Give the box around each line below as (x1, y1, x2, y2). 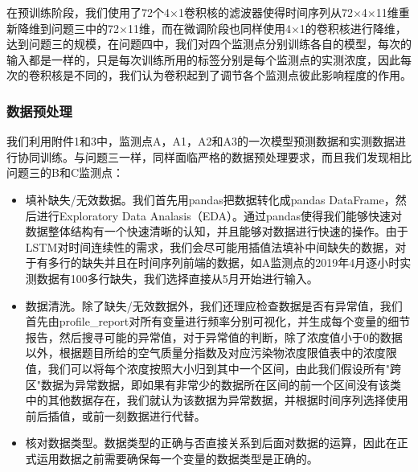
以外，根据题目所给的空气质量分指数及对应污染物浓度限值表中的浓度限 (25, 344, 397, 361)
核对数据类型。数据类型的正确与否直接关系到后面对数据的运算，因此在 (25, 434, 397, 451)
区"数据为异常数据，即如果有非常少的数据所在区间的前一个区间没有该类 (25, 376, 402, 392)
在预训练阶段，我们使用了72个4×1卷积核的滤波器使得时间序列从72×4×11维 (6, 4, 399, 20)
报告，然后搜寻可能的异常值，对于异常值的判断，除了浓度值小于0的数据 (25, 328, 403, 345)
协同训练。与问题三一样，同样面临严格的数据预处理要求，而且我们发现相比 (17, 148, 412, 165)
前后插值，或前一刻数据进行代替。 (25, 407, 206, 424)
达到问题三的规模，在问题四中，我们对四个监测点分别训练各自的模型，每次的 (6, 35, 412, 52)
